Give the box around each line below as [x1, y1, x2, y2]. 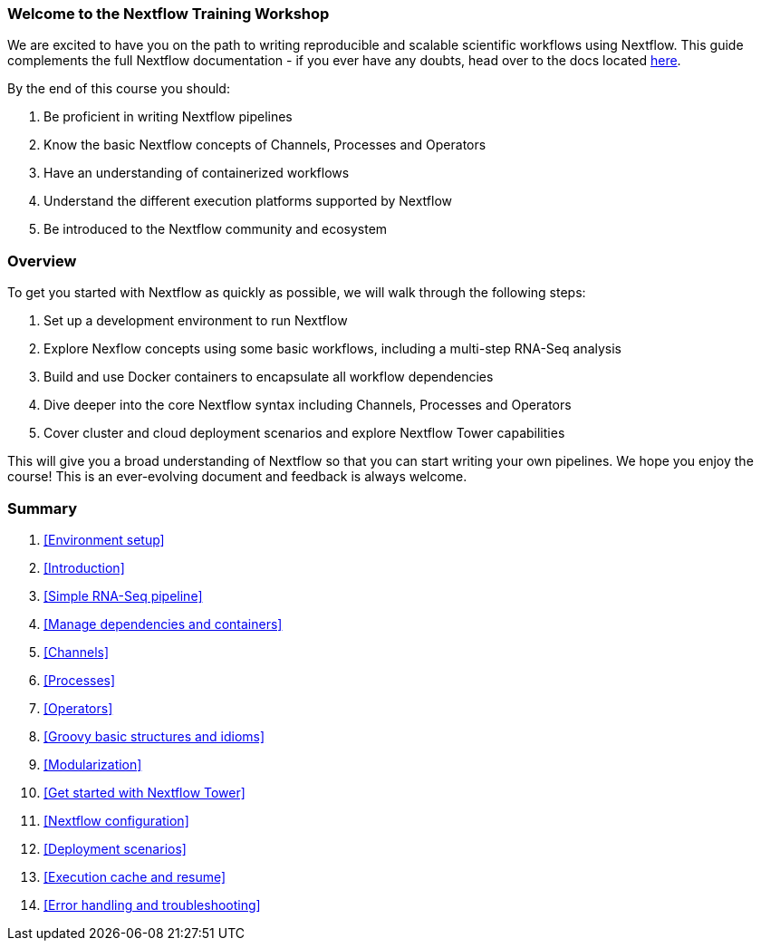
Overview [7, 251, 77, 270]
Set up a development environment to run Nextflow [43, 313, 348, 329]
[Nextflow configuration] [43, 812, 189, 828]
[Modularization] [43, 756, 142, 772]
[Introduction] [43, 559, 125, 576]
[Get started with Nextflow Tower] [43, 784, 246, 800]
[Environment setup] [43, 531, 165, 547]
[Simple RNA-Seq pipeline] [43, 587, 203, 604]
